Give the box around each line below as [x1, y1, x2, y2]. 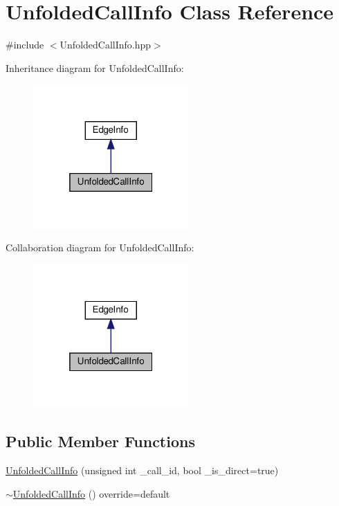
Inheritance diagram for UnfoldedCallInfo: [6, 60, 184, 75]
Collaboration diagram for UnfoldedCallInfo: [6, 240, 194, 255]
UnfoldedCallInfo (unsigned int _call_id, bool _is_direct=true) [6, 463, 279, 478]
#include [6, 37, 44, 52]
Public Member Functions [6, 431, 195, 452]
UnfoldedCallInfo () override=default [12, 486, 170, 500]
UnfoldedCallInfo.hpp [59, 37, 152, 52]
